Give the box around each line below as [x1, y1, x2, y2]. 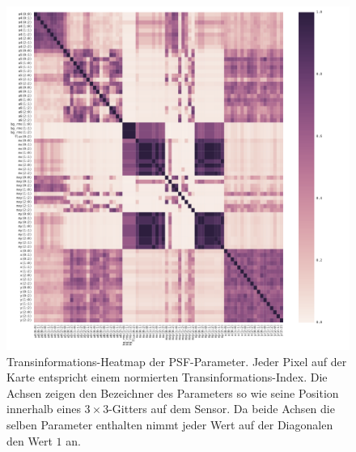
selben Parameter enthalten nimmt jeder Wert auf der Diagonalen [6, 416, 333, 433]
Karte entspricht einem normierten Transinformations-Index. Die [6, 369, 328, 386]
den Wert [6, 432, 53, 449]
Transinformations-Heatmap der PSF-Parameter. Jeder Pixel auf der [6, 352, 347, 369]
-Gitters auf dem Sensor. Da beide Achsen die [108, 400, 335, 417]
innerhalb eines [6, 400, 81, 417]
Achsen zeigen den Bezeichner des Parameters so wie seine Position [6, 384, 339, 401]
